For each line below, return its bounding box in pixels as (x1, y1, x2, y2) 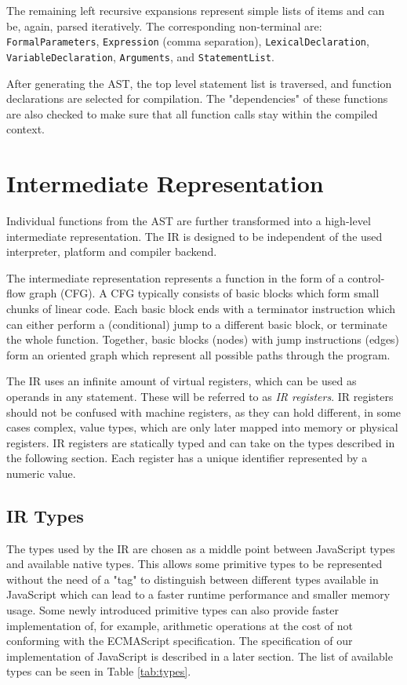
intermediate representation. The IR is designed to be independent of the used (6, 228, 383, 244)
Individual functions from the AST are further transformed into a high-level (6, 213, 371, 228)
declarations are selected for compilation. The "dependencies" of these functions (6, 90, 388, 107)
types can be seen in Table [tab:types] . (6, 663, 191, 680)
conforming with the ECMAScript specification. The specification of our (6, 632, 353, 649)
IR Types (6, 503, 84, 527)
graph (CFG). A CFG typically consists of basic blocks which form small (29, 285, 380, 301)
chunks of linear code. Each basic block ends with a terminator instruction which (6, 300, 396, 316)
